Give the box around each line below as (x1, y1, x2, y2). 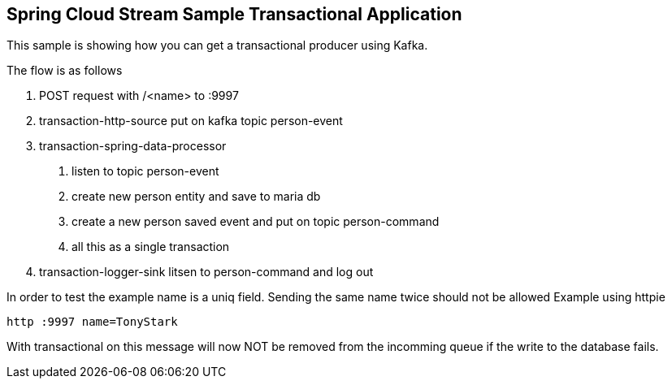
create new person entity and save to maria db (72, 189, 321, 204)
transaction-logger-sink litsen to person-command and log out (39, 265, 374, 279)
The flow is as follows (7, 63, 123, 78)
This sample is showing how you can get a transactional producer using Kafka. (7, 38, 428, 53)
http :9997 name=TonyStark (7, 315, 178, 329)
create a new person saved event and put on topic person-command (72, 214, 440, 229)
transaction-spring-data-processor (39, 139, 227, 154)
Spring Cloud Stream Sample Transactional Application (7, 4, 462, 24)
